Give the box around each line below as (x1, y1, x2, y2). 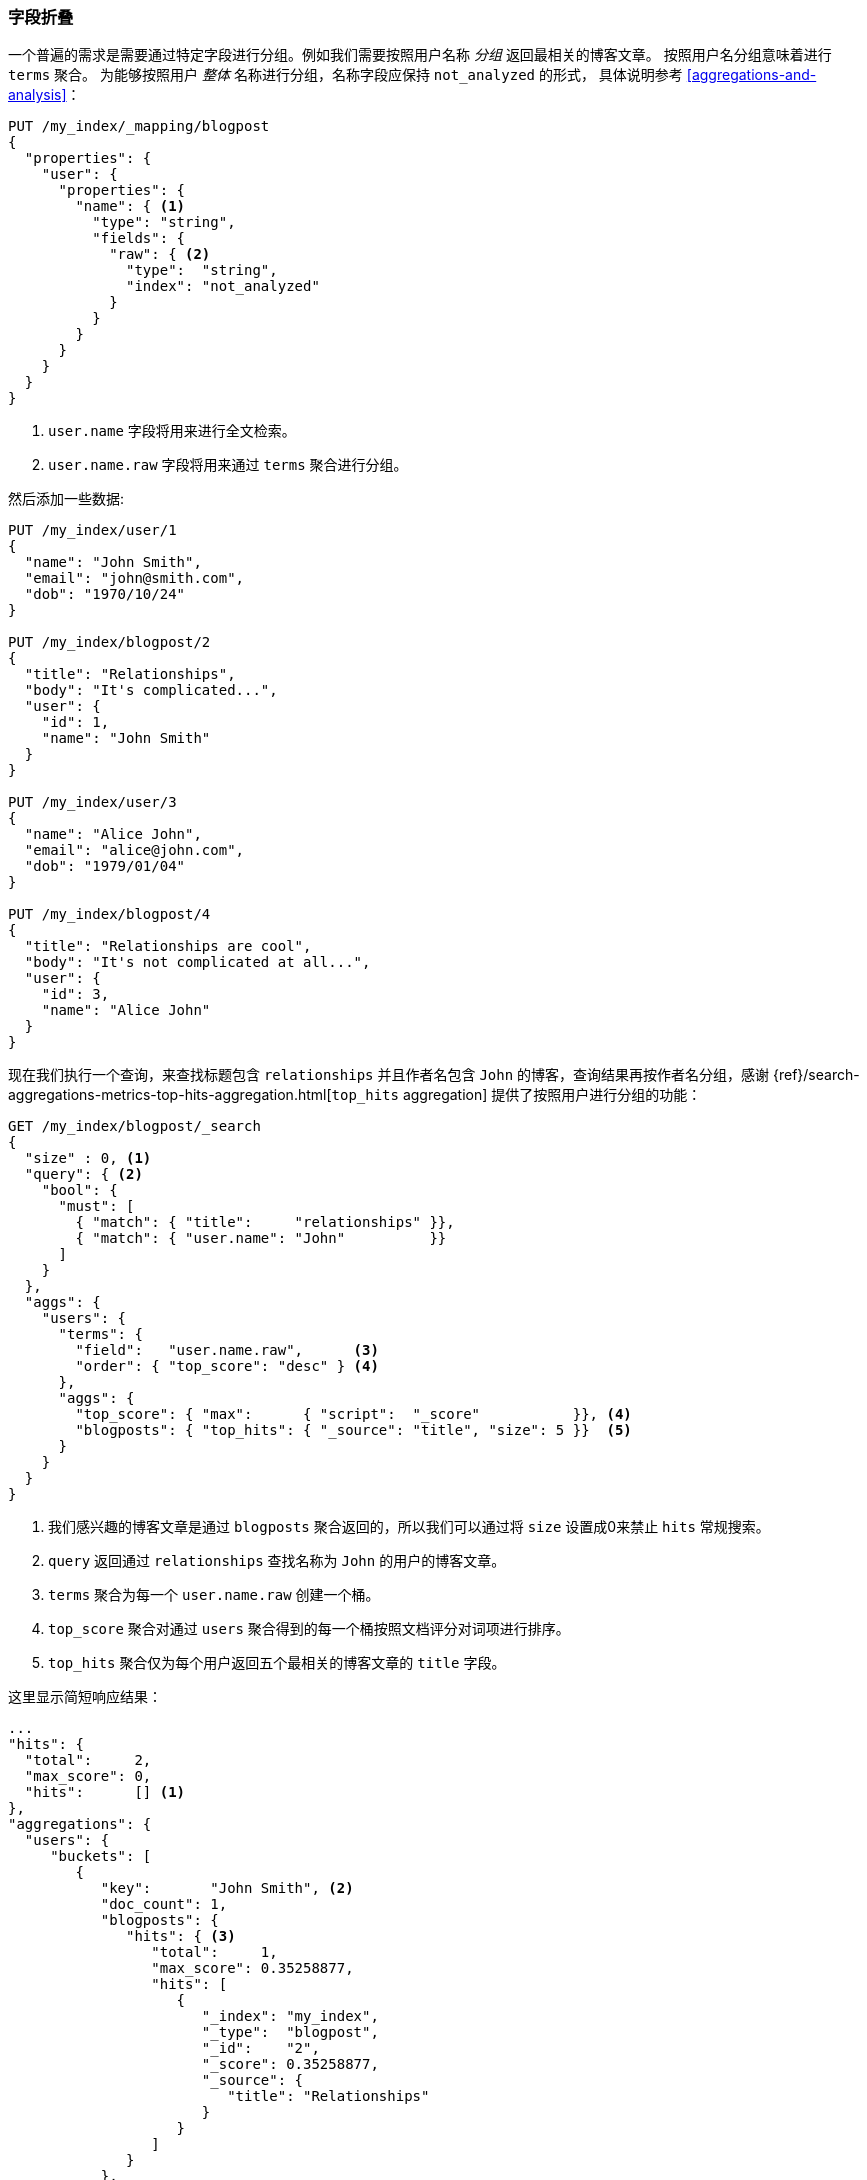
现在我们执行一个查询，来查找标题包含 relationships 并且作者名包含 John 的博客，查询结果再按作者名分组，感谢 (8, 1066, 770, 1084)
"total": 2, (24, 1752, 152, 1769)
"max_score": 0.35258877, (151, 1960, 354, 1977)
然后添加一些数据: (8, 490, 125, 508)
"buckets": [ (50, 1848, 152, 1865)
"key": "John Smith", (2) (100, 1880, 354, 1897)
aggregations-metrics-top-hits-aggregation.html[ (8, 1086, 332, 1104)
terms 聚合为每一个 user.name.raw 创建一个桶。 (48, 1586, 380, 1604)
